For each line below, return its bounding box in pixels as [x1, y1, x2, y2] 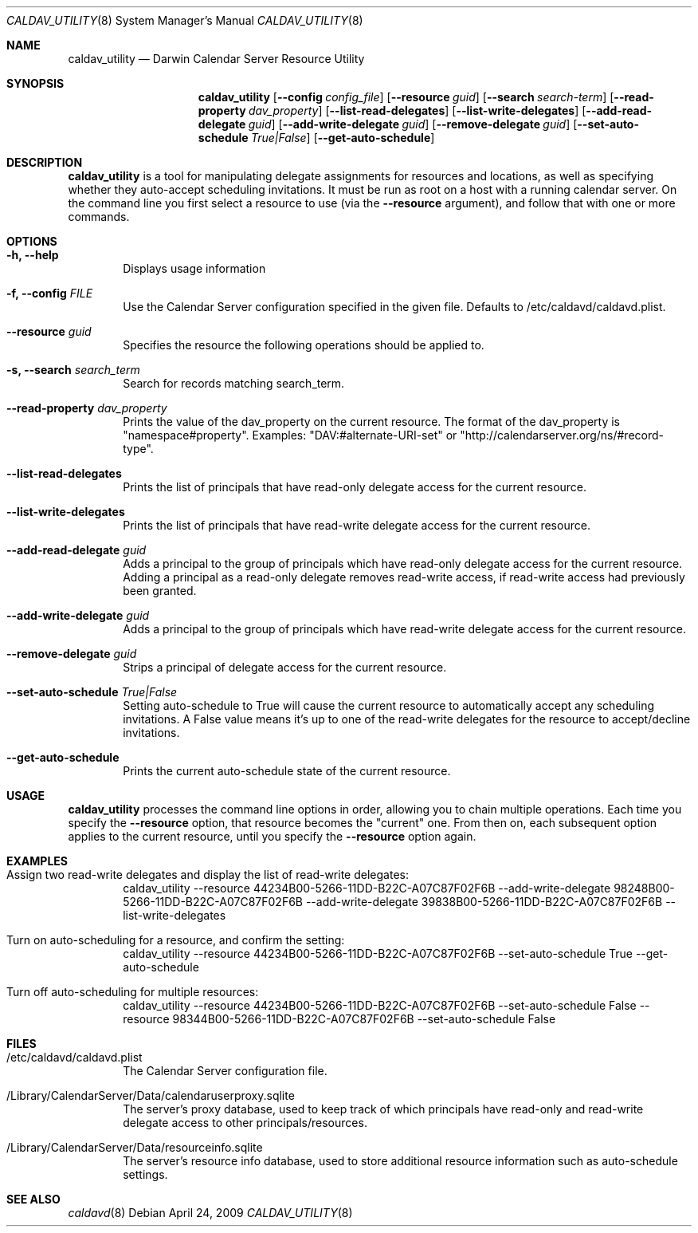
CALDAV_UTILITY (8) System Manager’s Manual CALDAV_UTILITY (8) [6, 14, 363, 27]
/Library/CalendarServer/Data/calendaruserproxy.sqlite [6, 1089, 295, 1102]
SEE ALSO [6, 1192, 61, 1206]
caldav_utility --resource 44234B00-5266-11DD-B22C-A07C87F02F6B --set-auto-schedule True [123, 947, 633, 960]
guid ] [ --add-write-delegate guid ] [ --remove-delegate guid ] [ [248, 117, 578, 131]
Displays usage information [123, 262, 266, 275]
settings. [123, 1168, 168, 1181]
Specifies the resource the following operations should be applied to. [123, 338, 484, 352]
